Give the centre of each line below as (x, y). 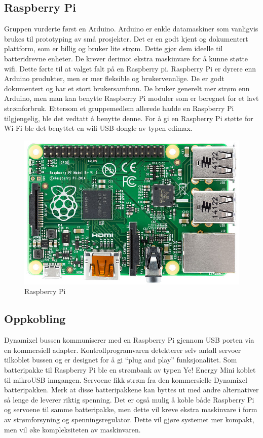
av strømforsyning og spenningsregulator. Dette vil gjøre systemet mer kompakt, (129, 419)
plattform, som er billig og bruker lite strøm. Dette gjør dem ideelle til (114, 48)
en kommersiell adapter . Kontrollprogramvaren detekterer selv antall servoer (123, 350)
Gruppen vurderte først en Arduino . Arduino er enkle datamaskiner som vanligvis (131, 29)
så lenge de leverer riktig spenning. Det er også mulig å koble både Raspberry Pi (129, 399)
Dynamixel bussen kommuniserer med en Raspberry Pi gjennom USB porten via (129, 340)
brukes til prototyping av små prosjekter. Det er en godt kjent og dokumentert (126, 38)
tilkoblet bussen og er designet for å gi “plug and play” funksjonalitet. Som (121, 360)
